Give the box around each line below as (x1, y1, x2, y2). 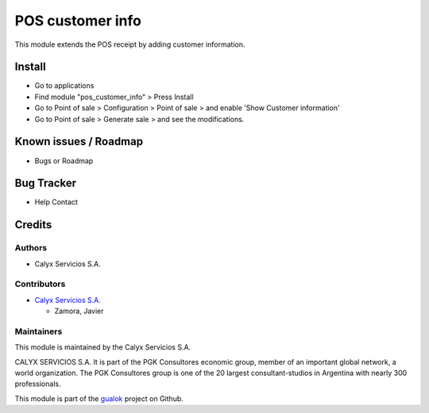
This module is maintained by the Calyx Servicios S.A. (14, 342, 191, 352)
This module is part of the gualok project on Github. (14, 393, 184, 403)
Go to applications (34, 81, 95, 90)
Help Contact (34, 197, 79, 207)
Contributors (14, 278, 66, 289)
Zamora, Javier (54, 306, 104, 316)
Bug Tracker (14, 177, 77, 190)
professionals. (14, 379, 61, 388)
